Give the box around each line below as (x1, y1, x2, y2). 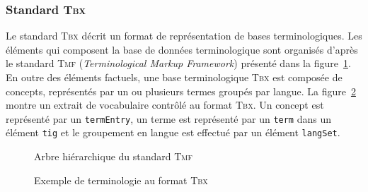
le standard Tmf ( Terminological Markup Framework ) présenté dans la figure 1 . (6, 56, 351, 71)
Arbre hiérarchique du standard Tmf (34, 149, 193, 164)
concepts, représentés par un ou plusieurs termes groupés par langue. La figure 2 (6, 83, 356, 98)
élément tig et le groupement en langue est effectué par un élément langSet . (6, 125, 340, 140)
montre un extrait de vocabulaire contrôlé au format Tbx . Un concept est (6, 97, 324, 112)
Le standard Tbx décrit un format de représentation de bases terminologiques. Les (6, 28, 362, 43)
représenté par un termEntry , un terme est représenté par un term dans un (6, 111, 331, 126)
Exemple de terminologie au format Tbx (34, 172, 208, 187)
